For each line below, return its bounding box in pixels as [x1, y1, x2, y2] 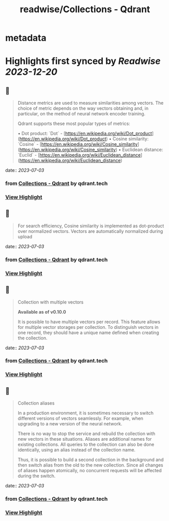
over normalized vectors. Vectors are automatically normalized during [17, 228, 163, 234]
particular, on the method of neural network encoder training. [17, 111, 146, 117]
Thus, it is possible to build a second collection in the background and [17, 456, 164, 463]
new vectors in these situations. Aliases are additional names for [17, 436, 152, 442]
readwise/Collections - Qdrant [20, 4, 150, 15]
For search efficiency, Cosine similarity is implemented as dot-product [17, 223, 164, 229]
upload [17, 233, 33, 239]
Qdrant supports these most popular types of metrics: [17, 120, 131, 127]
